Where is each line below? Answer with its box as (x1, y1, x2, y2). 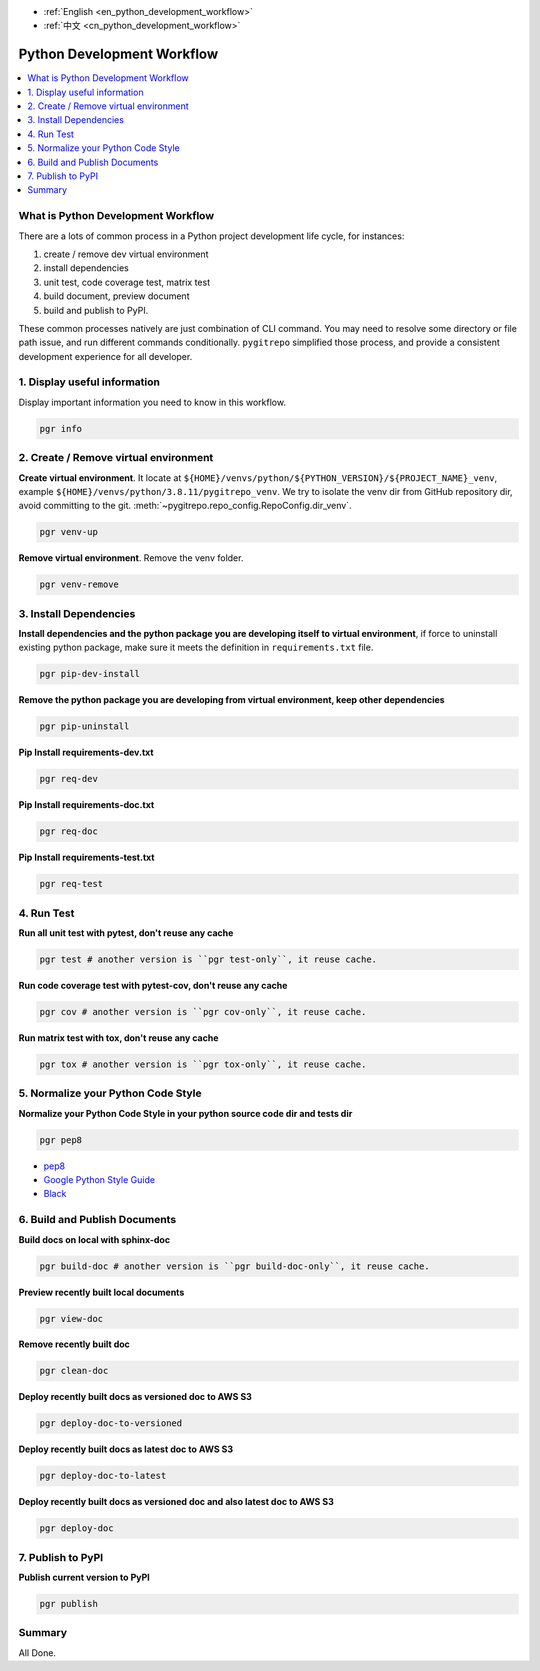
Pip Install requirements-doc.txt (18, 799, 155, 811)
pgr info (39, 423, 83, 434)
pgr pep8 (39, 1134, 83, 1145)
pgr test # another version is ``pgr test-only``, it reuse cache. (39, 953, 378, 965)
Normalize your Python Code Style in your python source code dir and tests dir (18, 1107, 353, 1119)
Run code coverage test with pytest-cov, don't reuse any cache (18, 979, 288, 991)
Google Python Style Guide (43, 1174, 155, 1186)
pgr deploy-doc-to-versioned (39, 1418, 183, 1429)
